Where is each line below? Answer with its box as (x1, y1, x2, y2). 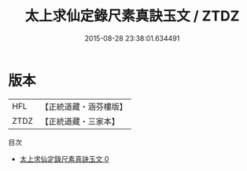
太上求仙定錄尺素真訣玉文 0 (19, 154, 109, 163)
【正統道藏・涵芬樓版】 (40, 101, 128, 112)
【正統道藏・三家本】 (40, 115, 120, 126)
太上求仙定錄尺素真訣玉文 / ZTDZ (24, 7, 240, 25)
